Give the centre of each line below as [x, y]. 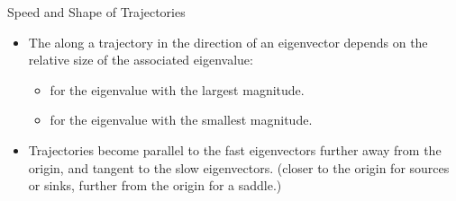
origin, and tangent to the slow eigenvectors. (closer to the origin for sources [239, 167]
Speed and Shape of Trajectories [96, 12]
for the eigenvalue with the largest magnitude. [177, 89]
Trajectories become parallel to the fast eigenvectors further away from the [235, 149]
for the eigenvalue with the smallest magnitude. [181, 120]
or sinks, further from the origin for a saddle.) [155, 185]
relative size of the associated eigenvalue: [141, 60]
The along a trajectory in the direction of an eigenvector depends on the [228, 42]
